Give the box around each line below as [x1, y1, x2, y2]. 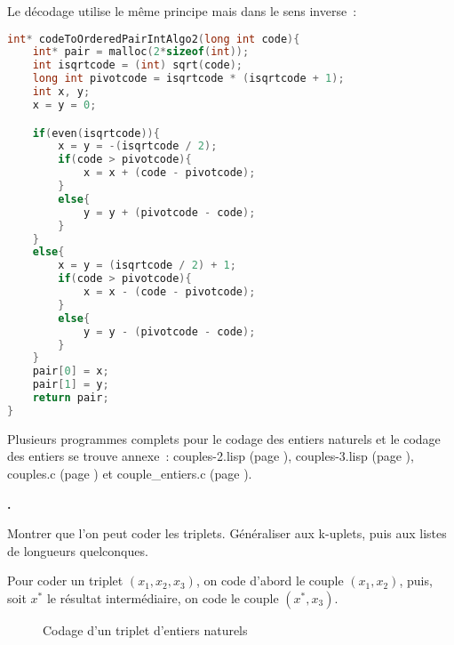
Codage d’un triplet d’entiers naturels [43, 620, 248, 639]
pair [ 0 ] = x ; [32, 365, 109, 378]
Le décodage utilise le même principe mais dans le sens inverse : [7, 2, 357, 20]
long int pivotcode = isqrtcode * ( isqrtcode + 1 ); [32, 72, 345, 85]
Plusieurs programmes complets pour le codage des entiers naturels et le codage [7, 429, 441, 447]
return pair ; [32, 391, 109, 404]
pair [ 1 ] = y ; [32, 378, 109, 391]
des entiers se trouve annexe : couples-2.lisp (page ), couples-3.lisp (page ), [7, 447, 414, 465]
